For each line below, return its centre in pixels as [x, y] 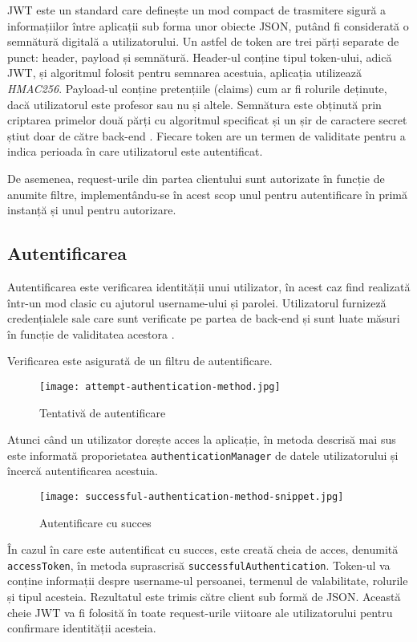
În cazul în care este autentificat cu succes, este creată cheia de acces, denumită [203, 549]
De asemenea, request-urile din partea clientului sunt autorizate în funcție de [196, 178]
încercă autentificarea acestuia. [83, 471]
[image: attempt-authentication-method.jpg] [160, 386]
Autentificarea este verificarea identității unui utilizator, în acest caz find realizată [209, 286]
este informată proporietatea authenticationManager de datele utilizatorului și [203, 455]
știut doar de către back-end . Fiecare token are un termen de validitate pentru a [206, 135]
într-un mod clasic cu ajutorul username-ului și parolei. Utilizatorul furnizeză [197, 302]
